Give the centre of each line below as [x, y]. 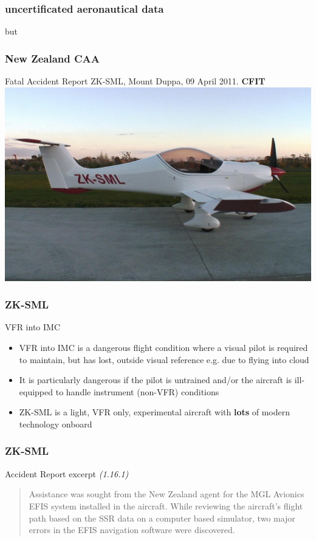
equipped [36, 391]
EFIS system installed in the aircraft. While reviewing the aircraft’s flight [166, 505]
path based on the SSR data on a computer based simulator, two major [162, 518]
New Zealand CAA [53, 58]
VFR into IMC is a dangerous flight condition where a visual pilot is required [163, 347]
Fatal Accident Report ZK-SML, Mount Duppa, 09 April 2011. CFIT [135, 81]
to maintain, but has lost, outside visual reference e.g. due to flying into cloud [164, 359]
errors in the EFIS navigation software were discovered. [132, 530]
